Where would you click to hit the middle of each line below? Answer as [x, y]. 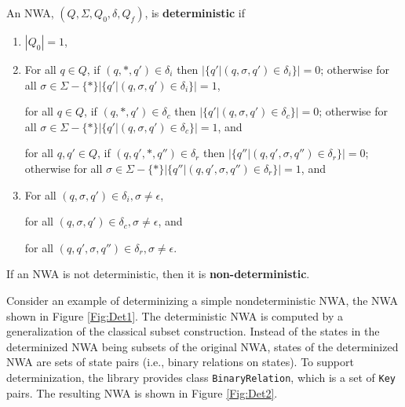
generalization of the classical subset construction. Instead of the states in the [193, 331]
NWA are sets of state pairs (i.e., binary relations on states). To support [180, 362]
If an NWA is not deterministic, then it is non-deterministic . [158, 274]
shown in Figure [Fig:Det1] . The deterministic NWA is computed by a [175, 315]
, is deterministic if [195, 13]
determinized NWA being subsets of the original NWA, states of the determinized [202, 346]
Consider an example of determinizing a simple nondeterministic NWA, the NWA [202, 300]
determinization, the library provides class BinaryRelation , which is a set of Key [201, 377]
